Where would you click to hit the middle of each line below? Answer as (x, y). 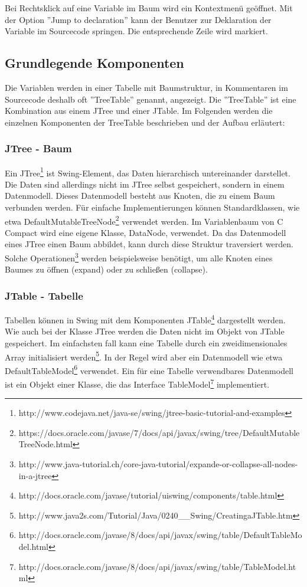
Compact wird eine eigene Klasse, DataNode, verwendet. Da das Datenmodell (146, 232)
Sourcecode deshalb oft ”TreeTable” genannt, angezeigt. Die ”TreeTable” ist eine (151, 99)
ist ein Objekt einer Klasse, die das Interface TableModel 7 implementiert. (137, 383)
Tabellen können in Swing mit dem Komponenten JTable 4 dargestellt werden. (145, 319)
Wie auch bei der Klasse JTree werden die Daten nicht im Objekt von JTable (145, 331)
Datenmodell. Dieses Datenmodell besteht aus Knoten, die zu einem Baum (140, 196)
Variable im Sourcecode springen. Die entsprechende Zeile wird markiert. (136, 31)
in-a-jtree (35, 475)
